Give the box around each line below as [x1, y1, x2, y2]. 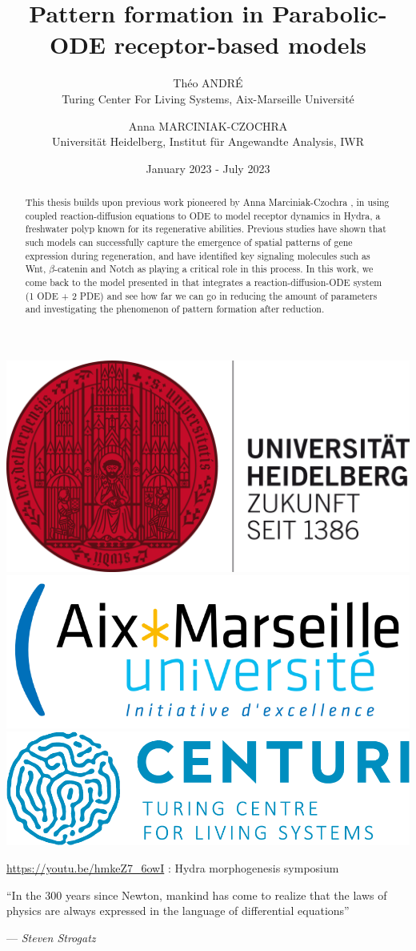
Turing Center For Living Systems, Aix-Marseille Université [62, 90, 354, 107]
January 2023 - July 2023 [146, 159, 270, 176]
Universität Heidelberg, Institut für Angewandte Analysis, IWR [52, 133, 364, 150]
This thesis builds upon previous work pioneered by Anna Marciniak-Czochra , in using [25, 195, 390, 209]
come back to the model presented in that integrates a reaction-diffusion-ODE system [25, 276, 382, 289]
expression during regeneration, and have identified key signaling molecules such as [25, 248, 370, 262]
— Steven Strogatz [6, 929, 96, 945]
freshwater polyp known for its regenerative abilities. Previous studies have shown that [25, 222, 386, 236]
